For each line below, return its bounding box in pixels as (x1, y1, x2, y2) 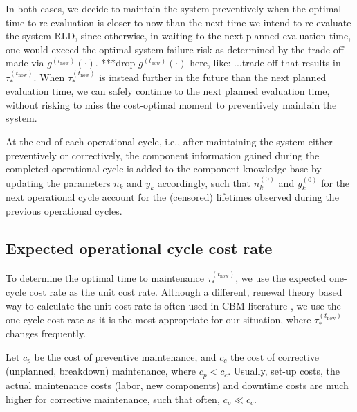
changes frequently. (6, 326, 86, 341)
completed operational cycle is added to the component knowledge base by (6, 161, 322, 176)
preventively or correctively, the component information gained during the (6, 147, 320, 162)
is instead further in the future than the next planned (99, 69, 327, 84)
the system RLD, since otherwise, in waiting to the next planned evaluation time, (6, 28, 351, 43)
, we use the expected (235, 270, 327, 285)
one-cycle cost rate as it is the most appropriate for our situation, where (6, 312, 311, 326)
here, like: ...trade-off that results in (190, 55, 341, 70)
